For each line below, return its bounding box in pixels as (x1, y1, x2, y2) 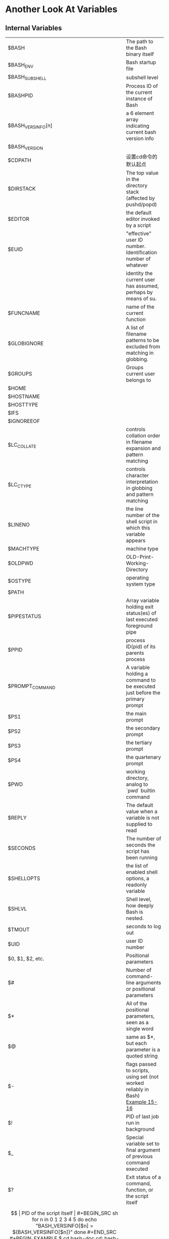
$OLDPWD (8, 560, 34, 567)
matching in (126, 350, 154, 357)
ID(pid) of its (126, 643, 156, 650)
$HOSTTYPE (8, 401, 39, 408)
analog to (126, 781, 148, 788)
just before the (126, 689, 161, 696)
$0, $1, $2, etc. (8, 955, 44, 962)
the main (126, 710, 147, 717)
